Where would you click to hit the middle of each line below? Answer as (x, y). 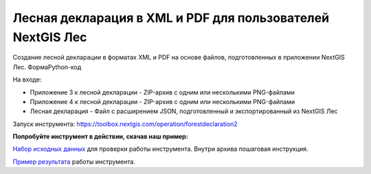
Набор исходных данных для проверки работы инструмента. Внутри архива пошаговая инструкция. (160, 149)
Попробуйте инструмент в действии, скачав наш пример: (100, 136)
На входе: (27, 79)
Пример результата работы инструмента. (74, 162)
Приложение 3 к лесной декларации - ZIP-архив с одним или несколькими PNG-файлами (162, 92)
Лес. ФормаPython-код (47, 67)
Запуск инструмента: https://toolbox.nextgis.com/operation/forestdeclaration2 (125, 124)
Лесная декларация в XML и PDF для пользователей (171, 18)
